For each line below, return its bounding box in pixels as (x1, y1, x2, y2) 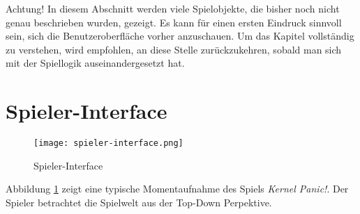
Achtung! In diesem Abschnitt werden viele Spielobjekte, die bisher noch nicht (6, 1, 340, 15)
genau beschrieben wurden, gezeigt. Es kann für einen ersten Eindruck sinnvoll (6, 15, 342, 29)
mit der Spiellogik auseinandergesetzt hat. (6, 56, 185, 70)
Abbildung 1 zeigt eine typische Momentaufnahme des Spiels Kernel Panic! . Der (6, 181, 349, 196)
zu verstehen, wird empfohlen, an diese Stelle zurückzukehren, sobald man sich (6, 42, 342, 56)
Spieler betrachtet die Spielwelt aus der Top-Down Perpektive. (6, 195, 272, 209)
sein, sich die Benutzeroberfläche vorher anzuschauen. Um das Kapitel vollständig (6, 28, 354, 43)
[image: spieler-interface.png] (33, 138, 183, 149)
